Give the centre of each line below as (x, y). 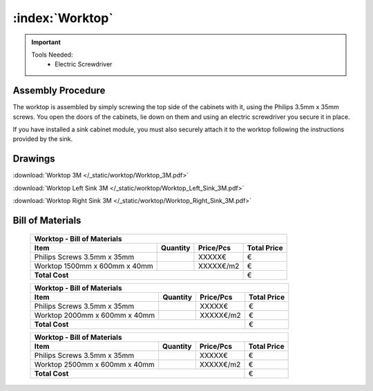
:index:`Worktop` (63, 18)
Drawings (34, 159)
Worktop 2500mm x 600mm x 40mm (94, 364)
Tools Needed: (52, 55)
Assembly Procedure (59, 91)
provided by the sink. (43, 139)
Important (46, 42)
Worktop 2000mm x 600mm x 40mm (95, 315)
